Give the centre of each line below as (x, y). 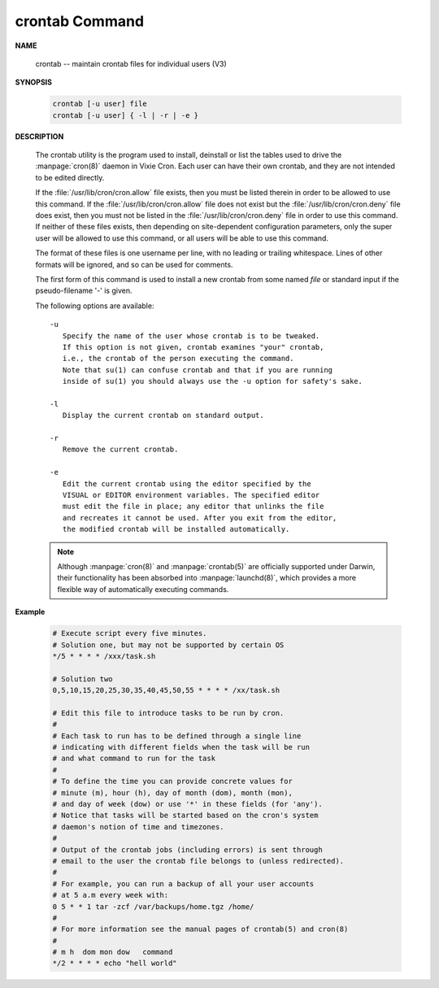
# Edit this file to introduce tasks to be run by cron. (168, 713)
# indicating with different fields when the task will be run (181, 747)
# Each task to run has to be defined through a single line (177, 736)
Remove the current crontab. (120, 450)
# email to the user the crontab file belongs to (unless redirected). (198, 861)
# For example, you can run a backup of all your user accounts (183, 884)
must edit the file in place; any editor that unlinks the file (193, 507)
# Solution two (83, 679)
